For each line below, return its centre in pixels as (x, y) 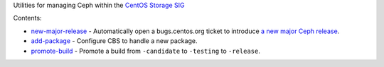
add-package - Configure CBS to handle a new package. (114, 41)
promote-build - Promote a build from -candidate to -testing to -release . (146, 51)
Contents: (27, 18)
